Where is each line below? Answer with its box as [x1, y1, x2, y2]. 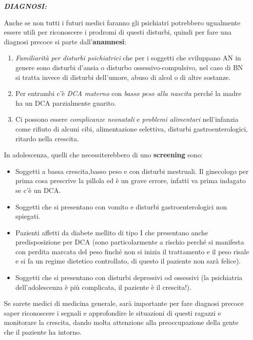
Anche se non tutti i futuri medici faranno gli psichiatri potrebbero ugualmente [4, 17, 240, 27]
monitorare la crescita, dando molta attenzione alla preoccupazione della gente [4, 317, 238, 327]
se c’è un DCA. [15, 185, 61, 195]
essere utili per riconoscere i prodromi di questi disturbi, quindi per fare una [4, 27, 232, 37]
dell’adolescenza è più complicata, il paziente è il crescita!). [15, 282, 192, 292]
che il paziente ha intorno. [4, 327, 82, 337]
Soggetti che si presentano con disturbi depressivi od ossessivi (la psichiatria [15, 272, 243, 283]
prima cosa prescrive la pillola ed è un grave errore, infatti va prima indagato [15, 175, 246, 186]
